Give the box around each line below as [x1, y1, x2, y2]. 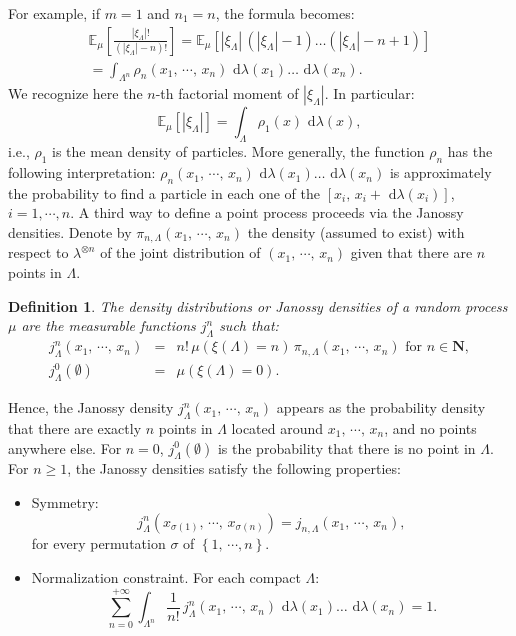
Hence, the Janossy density [8, 397, 174, 418]
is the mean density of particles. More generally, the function [52, 141, 425, 162]
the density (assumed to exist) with [247, 222, 465, 243]
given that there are [350, 242, 473, 263]
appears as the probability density [276, 397, 486, 418]
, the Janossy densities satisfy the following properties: [67, 458, 401, 479]
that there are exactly [8, 418, 142, 439]
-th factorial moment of [155, 83, 299, 104]
